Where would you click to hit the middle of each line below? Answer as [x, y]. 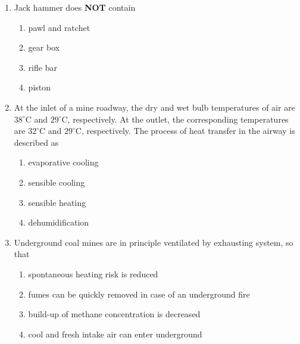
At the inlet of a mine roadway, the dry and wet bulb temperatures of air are [154, 107]
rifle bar [43, 67]
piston [40, 87]
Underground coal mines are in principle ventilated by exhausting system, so [154, 242]
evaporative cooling [63, 162]
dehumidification [59, 222]
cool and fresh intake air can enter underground [115, 334]
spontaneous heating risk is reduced [93, 273]
